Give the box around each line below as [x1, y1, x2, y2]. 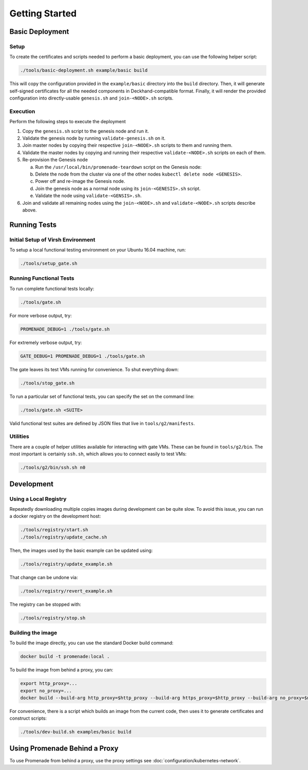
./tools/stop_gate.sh [20, 380, 75, 386]
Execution [9, 108, 35, 115]
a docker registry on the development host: [9, 513, 101, 519]
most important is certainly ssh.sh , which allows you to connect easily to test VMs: [9, 451, 187, 457]
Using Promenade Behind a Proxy [9, 744, 119, 753]
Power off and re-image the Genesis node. [35, 178, 125, 184]
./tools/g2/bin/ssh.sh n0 [20, 465, 86, 471]
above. [22, 207, 37, 213]
